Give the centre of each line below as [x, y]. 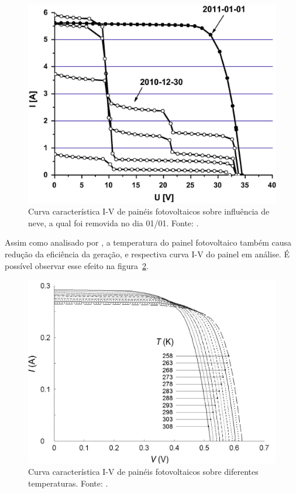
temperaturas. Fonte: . [68, 483]
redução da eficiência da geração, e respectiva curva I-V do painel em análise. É [147, 254]
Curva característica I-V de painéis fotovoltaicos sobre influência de [149, 211]
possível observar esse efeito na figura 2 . [77, 265]
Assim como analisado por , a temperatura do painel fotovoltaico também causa [148, 242]
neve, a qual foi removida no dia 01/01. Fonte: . [113, 222]
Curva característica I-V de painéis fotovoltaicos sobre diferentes [143, 472]
